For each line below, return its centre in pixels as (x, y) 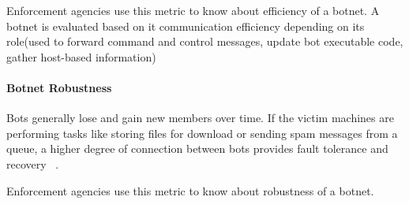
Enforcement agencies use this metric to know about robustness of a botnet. (190, 190)
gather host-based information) (81, 56)
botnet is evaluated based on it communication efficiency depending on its (186, 26)
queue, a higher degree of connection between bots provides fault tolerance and (197, 148)
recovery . (33, 163)
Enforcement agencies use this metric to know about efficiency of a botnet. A (193, 10)
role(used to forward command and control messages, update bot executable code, (205, 41)
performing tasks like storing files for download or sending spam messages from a (202, 133)
